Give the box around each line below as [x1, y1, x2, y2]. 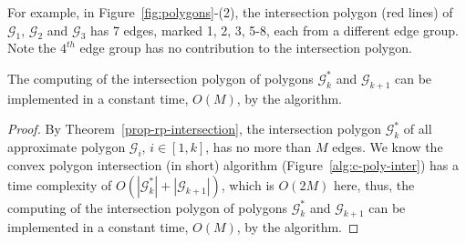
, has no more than [205, 137, 312, 157]
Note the [7, 38, 57, 57]
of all [403, 119, 432, 138]
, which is [221, 175, 274, 194]
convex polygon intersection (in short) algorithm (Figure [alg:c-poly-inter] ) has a [7, 155, 459, 174]
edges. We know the [332, 137, 443, 157]
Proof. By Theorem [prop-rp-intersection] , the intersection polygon [7, 119, 382, 138]
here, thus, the [333, 175, 415, 194]
